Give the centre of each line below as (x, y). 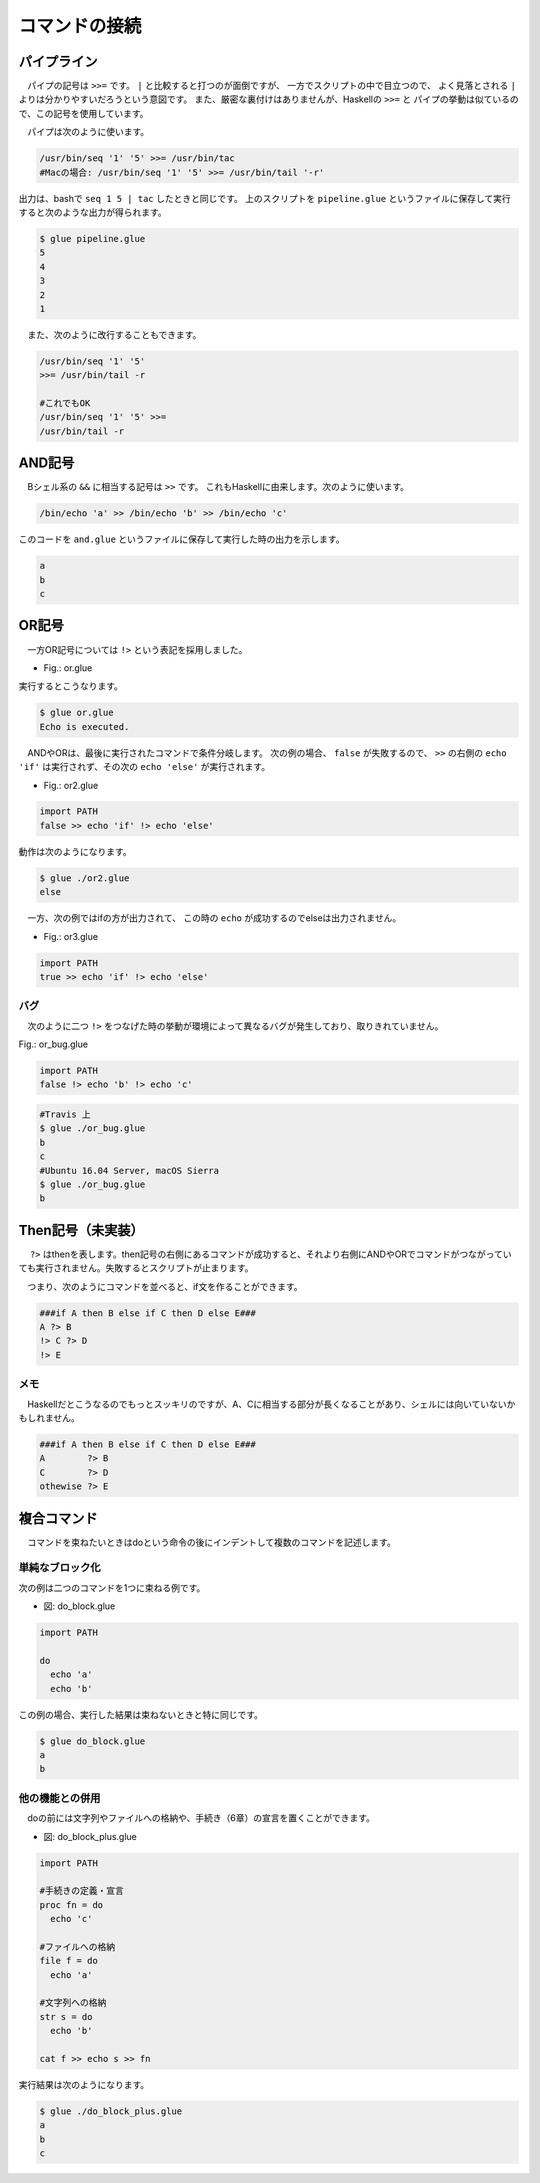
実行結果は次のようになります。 (84, 2085)
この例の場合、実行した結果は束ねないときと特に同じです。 (141, 1714)
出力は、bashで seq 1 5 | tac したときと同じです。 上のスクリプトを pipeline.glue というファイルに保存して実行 (265, 198)
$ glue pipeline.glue (92, 238)
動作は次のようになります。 (75, 851)
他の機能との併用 (59, 1798)
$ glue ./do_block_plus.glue (111, 2111)
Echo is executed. (84, 726)
